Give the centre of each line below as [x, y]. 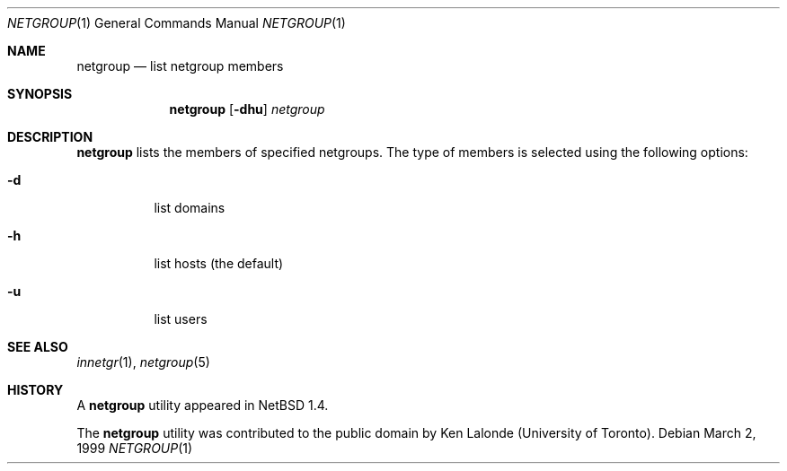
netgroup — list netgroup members [180, 66]
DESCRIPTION [50, 137]
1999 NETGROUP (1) [135, 448]
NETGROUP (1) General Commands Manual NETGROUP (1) [177, 23]
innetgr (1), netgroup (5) [143, 362]
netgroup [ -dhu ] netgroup [247, 109]
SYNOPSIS [40, 94]
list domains [190, 208]
